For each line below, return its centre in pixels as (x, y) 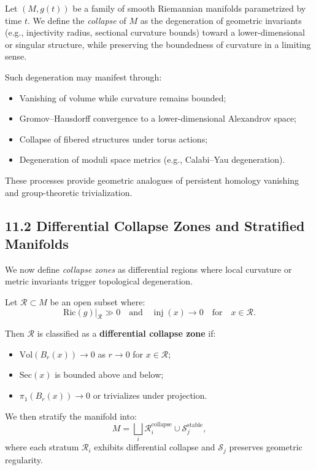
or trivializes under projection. (150, 395)
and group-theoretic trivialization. (69, 192)
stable (195, 425)
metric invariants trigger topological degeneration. (99, 281)
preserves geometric (266, 447)
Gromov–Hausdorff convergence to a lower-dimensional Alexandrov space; (158, 118)
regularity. (24, 459)
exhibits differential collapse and (155, 447)
